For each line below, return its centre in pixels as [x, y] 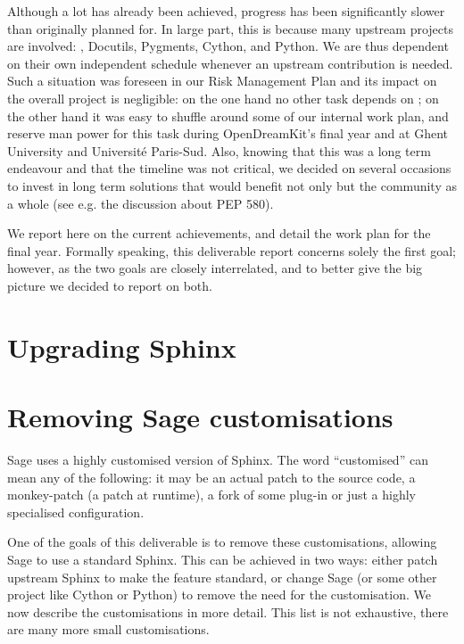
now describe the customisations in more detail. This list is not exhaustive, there [228, 611]
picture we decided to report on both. [110, 285]
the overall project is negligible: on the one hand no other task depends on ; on [223, 98]
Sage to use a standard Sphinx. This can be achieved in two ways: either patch [223, 559]
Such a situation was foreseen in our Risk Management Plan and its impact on [222, 81]
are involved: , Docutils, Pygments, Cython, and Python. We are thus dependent [228, 46]
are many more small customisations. [108, 629]
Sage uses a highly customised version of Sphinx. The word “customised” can [218, 459]
